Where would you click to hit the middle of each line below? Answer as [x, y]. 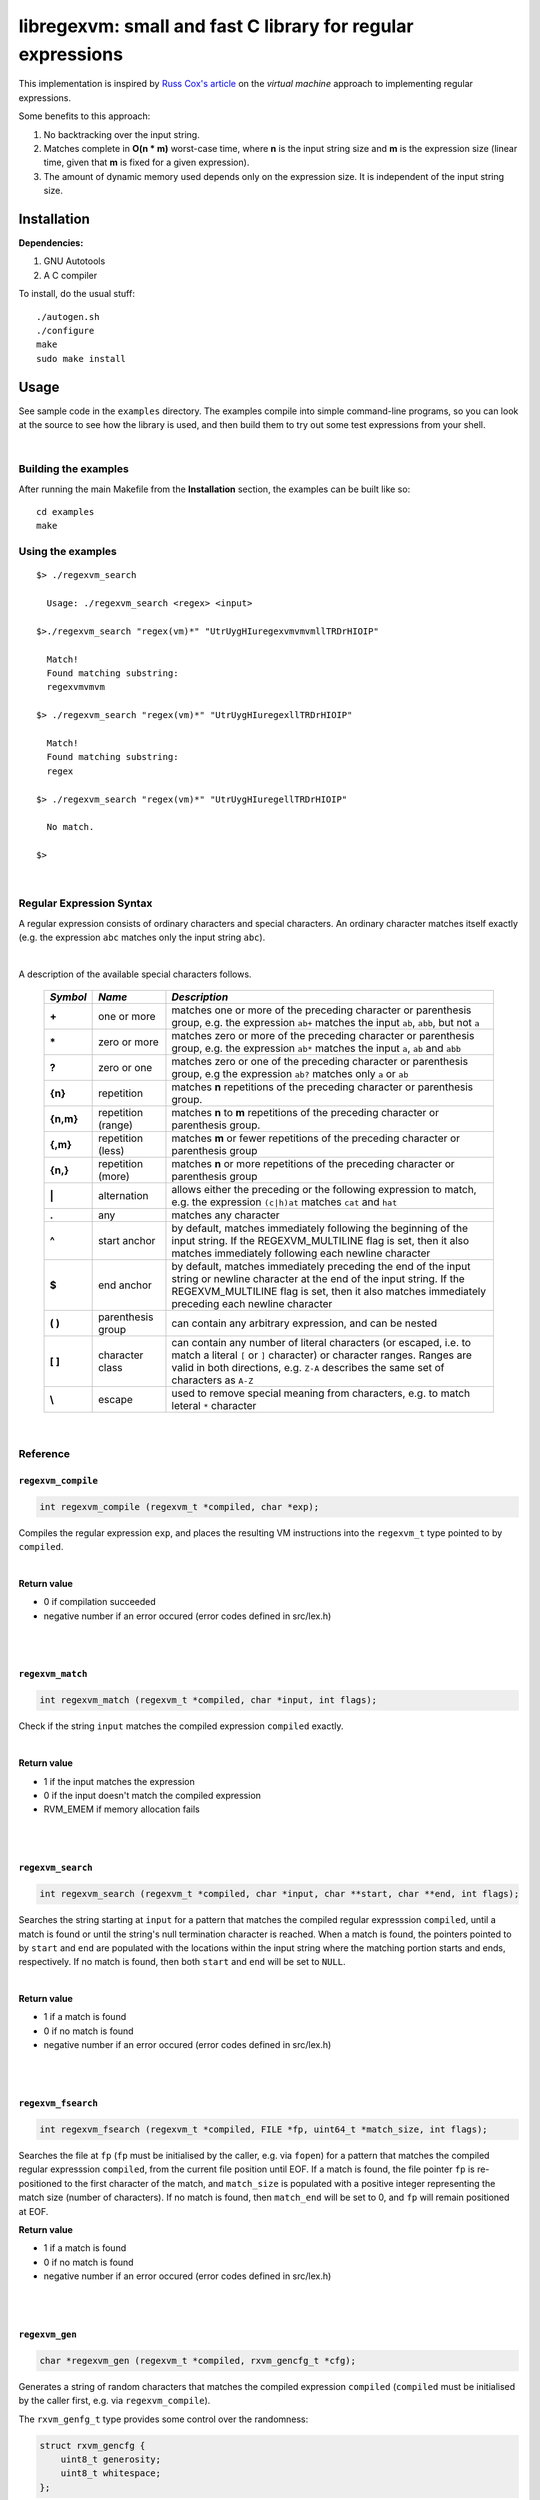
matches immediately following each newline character [301, 1253]
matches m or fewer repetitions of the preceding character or [315, 1138]
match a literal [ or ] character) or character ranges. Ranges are [321, 1355]
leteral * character [214, 1406]
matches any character [225, 1215]
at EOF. [33, 2211]
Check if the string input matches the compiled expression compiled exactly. [181, 1726]
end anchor [125, 1285]
